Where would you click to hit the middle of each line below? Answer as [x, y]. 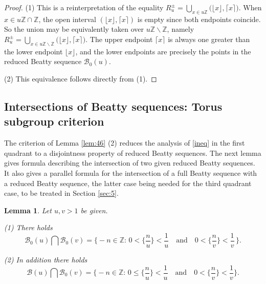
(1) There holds [28, 227]
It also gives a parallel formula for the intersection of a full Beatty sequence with [131, 173]
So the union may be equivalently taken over [74, 29]
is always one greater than [209, 39]
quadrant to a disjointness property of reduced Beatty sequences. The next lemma [133, 153]
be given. [94, 210]
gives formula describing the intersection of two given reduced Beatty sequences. [130, 163]
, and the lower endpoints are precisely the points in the [163, 51]
